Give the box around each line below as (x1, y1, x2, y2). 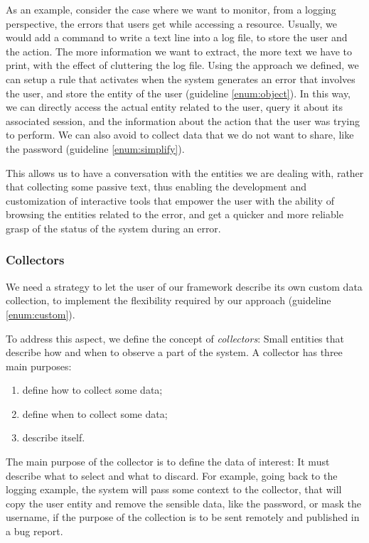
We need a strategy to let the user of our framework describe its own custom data (6, 279, 363, 294)
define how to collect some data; (22, 382, 163, 397)
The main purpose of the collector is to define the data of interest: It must (6, 454, 330, 469)
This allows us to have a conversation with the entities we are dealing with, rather (6, 165, 364, 180)
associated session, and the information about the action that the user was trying (6, 113, 360, 128)
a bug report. (6, 524, 63, 539)
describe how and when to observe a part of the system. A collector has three (6, 345, 343, 360)
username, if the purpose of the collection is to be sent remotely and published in (6, 510, 360, 525)
